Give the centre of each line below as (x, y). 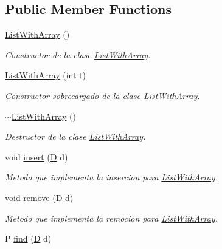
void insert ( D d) (36, 156)
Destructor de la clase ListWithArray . (75, 136)
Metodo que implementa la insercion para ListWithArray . (111, 177)
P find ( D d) (28, 238)
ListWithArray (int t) (45, 75)
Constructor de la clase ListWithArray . (78, 54)
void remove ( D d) (39, 197)
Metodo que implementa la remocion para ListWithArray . (111, 218)
